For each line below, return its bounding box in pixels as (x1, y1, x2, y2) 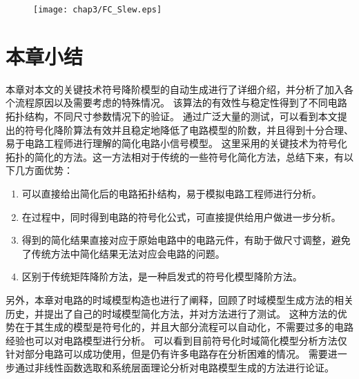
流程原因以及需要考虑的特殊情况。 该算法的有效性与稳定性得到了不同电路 (14, 95, 347, 110)
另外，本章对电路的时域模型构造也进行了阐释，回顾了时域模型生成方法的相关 (6, 292, 353, 307)
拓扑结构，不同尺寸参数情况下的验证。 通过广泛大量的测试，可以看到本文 (6, 108, 338, 123)
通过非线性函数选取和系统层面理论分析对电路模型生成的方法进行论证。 (14, 360, 334, 374)
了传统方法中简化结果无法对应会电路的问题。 (21, 246, 225, 260)
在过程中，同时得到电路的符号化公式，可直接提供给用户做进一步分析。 (21, 209, 341, 224)
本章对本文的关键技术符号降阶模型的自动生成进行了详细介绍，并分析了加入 (6, 81, 344, 96)
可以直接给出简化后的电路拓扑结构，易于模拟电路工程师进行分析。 (21, 186, 322, 200)
